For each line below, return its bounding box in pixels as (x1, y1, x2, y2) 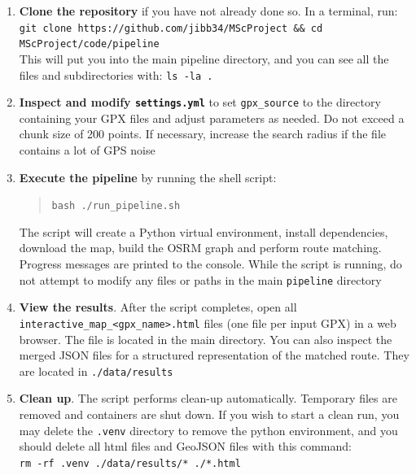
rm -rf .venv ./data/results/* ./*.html (19, 457, 241, 469)
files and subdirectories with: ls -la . (19, 66, 213, 83)
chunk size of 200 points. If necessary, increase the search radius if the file (19, 125, 387, 142)
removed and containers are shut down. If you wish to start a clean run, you (19, 405, 400, 422)
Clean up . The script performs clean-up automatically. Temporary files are (19, 390, 397, 407)
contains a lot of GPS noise (19, 142, 155, 158)
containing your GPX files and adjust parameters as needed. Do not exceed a (19, 109, 405, 126)
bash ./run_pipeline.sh (51, 200, 181, 212)
